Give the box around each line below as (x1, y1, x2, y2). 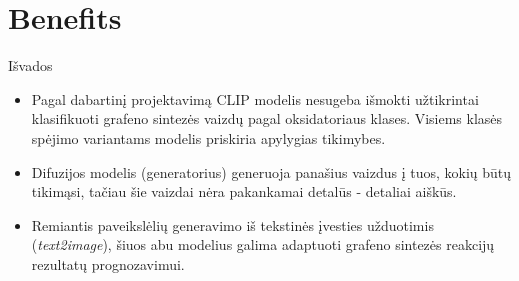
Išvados (8, 55, 53, 76)
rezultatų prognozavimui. (31, 253, 185, 274)
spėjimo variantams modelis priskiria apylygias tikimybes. (31, 127, 386, 148)
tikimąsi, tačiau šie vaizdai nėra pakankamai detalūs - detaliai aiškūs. (31, 181, 457, 202)
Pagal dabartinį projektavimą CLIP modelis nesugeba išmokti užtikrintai (31, 88, 479, 109)
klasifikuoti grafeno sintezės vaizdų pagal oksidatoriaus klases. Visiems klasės (31, 108, 503, 129)
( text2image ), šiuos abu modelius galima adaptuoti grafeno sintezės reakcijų (31, 234, 495, 255)
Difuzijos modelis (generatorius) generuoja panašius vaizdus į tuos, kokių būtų (31, 161, 512, 182)
